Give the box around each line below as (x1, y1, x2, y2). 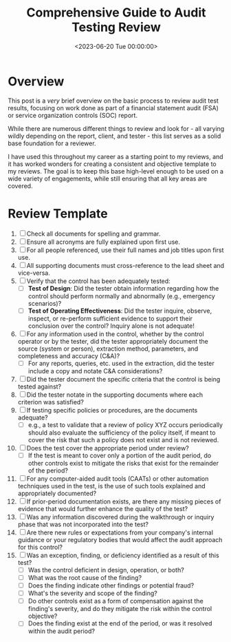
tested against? (17, 382, 62, 391)
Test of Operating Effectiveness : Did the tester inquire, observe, (27, 307, 212, 315)
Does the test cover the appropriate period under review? (26, 444, 190, 452)
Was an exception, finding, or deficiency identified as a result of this (26, 551, 219, 559)
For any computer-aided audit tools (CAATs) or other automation (26, 474, 209, 483)
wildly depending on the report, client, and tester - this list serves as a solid (8, 132, 221, 140)
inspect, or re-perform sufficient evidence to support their (27, 314, 193, 322)
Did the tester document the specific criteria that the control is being (26, 375, 221, 383)
